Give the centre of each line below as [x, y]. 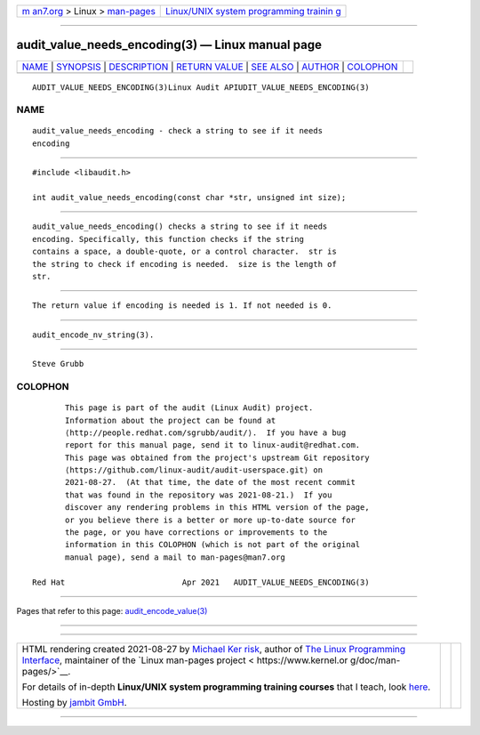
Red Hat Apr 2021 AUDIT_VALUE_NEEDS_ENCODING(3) [201, 582]
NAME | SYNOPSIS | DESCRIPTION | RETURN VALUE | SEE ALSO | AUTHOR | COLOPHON [210, 67]
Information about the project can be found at [171, 420]
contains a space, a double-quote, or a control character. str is [184, 252]
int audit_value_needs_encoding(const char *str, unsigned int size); [189, 198]
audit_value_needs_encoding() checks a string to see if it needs [180, 226]
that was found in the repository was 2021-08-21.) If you [199, 495]
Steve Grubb [58, 364]
